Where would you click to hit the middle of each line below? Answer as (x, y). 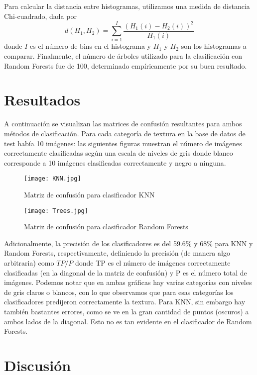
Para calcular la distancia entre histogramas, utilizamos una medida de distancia (127, 6)
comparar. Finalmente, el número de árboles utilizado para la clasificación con (123, 56)
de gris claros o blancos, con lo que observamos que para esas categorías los (119, 292)
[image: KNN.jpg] (53, 179)
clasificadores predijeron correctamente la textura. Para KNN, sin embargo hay (125, 302)
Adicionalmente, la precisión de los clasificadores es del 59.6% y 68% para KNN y (128, 243)
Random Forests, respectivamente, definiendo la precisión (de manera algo (117, 253)
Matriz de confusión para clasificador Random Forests (106, 227)
